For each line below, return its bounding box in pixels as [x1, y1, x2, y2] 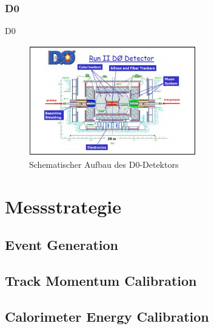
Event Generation [5, 235, 119, 254]
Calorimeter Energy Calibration [5, 306, 209, 325]
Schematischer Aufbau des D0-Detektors [29, 158, 179, 171]
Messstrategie [5, 193, 121, 218]
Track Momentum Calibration [5, 271, 197, 290]
